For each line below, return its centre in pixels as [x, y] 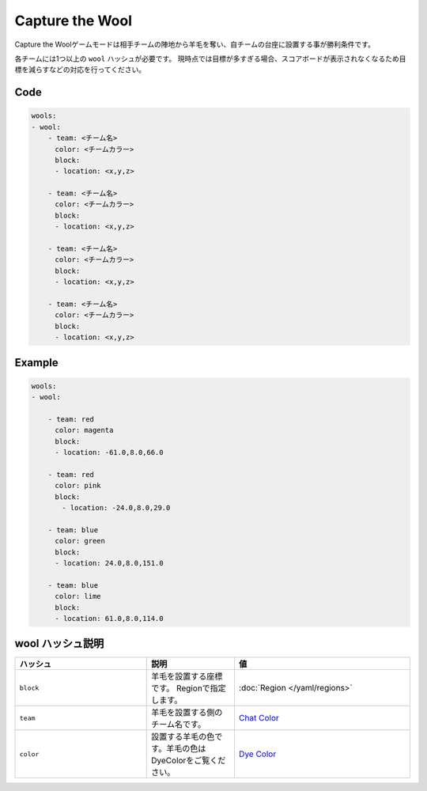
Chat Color [259, 718]
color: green [80, 541]
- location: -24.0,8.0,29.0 [116, 508]
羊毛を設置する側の [187, 713]
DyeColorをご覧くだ [189, 761]
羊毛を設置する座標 [187, 676]
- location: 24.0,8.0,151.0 [109, 563]
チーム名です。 [178, 725]
